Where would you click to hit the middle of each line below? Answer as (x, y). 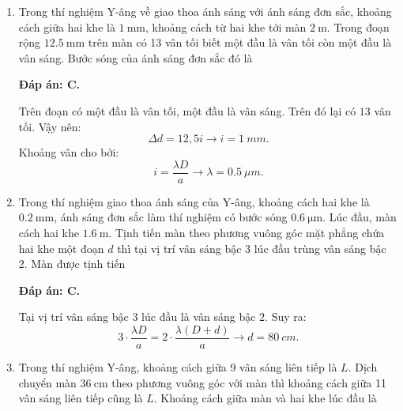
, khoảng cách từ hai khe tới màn (226, 26)
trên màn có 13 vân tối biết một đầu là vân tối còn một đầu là (240, 42)
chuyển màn (47, 382)
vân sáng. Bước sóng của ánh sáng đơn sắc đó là (136, 57)
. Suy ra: (286, 317)
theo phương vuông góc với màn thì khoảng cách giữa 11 (249, 382)
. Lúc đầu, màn (360, 217)
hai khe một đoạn (61, 248)
